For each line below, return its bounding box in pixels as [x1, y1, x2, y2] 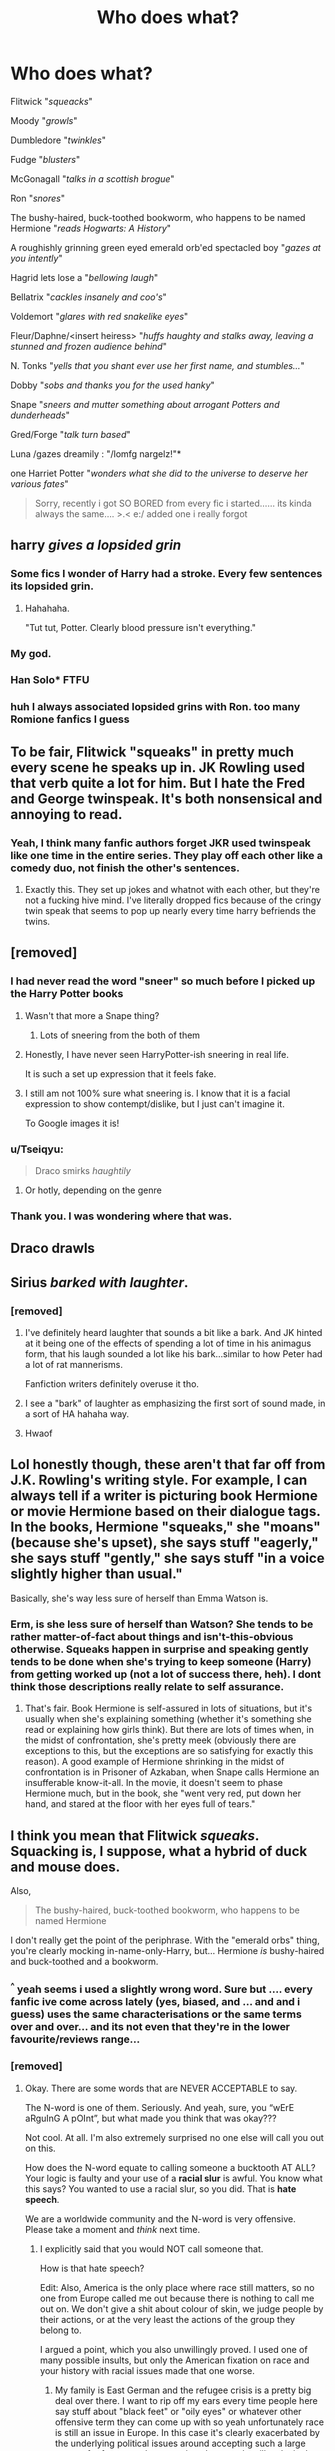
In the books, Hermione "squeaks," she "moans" [10, 1519, 322, 1536]
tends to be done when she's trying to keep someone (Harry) [10, 1654, 312, 1668]
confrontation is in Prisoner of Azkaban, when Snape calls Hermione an [24, 1766, 320, 1778]
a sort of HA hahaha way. [24, 1408, 130, 1420]
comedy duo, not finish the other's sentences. [10, 861, 240, 875]
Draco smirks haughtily [34, 1165, 132, 1177]
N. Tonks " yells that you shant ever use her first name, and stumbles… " [10, 359, 305, 371]
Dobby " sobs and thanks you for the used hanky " [10, 379, 215, 391]
